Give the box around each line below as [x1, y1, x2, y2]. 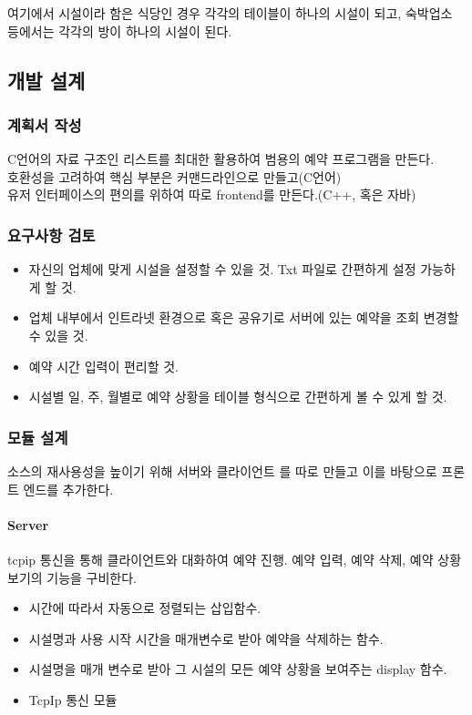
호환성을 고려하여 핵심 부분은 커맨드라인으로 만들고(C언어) [7, 167, 342, 186]
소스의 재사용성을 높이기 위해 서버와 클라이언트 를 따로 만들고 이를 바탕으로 [7, 461, 437, 480]
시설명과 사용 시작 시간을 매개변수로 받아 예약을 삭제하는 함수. [28, 628, 384, 648]
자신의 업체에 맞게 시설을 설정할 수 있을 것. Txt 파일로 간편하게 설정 [28, 260, 416, 279]
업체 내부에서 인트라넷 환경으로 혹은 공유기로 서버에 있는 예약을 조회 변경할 [28, 308, 459, 327]
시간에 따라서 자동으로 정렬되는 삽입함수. [28, 598, 262, 618]
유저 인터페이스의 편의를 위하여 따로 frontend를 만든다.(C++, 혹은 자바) [7, 185, 416, 204]
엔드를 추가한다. [23, 479, 114, 498]
